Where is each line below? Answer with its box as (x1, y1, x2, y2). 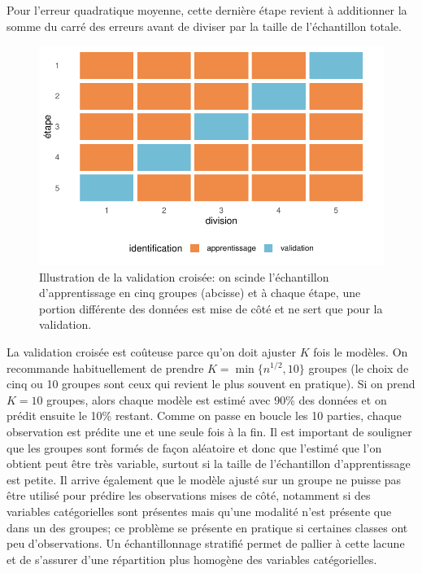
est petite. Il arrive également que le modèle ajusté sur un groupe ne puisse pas (7, 470, 402, 488)
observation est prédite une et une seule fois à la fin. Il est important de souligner (7, 422, 412, 440)
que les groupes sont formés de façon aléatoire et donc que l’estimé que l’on (7, 439, 382, 456)
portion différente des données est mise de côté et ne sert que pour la (39, 300, 383, 317)
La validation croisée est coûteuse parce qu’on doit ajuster (7, 343, 297, 360)
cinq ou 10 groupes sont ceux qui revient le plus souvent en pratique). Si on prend (7, 375, 415, 392)
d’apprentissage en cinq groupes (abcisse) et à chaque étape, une (39, 284, 361, 301)
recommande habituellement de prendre (7, 359, 204, 376)
